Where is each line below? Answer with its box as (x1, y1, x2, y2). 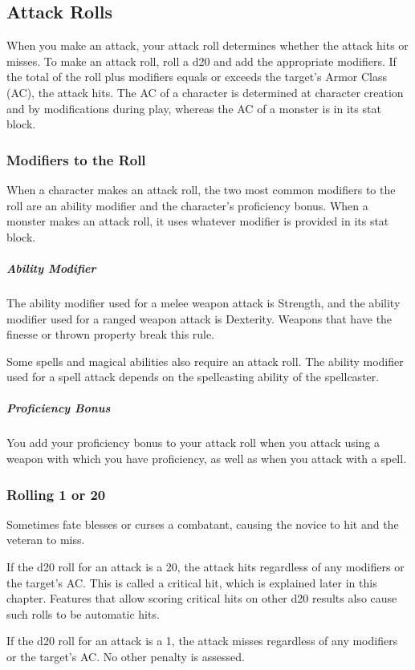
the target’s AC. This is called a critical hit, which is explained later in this (6, 574, 377, 591)
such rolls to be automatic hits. (6, 605, 160, 622)
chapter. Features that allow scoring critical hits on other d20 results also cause (6, 590, 397, 607)
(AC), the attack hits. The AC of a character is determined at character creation (6, 83, 404, 100)
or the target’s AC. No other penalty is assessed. (6, 648, 245, 665)
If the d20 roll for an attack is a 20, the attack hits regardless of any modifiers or (6, 558, 405, 575)
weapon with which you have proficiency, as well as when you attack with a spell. (6, 450, 407, 467)
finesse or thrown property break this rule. (6, 326, 215, 343)
